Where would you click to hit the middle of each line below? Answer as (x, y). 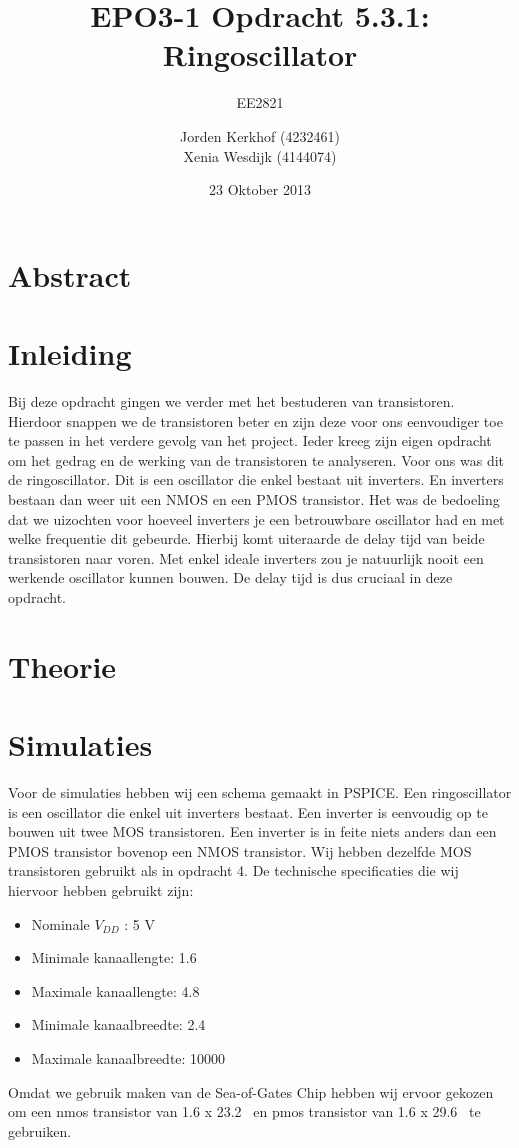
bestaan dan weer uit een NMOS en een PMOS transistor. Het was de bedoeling (254, 498)
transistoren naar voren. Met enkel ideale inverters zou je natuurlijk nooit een (246, 557)
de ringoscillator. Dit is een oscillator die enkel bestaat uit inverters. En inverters (256, 479)
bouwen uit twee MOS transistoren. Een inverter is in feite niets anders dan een (252, 831)
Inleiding (70, 353)
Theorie (62, 665)
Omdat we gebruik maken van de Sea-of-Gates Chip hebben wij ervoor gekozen (251, 1091)
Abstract (70, 274)
